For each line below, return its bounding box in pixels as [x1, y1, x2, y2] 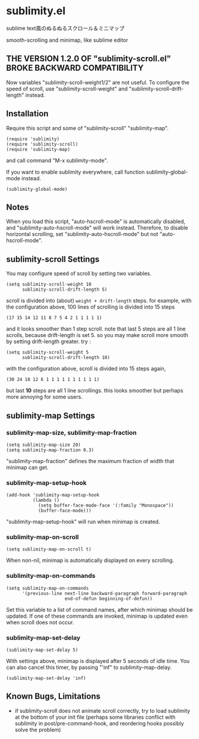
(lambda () [32, 498, 60, 504]
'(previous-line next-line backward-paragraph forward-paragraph [21, 590, 187, 596]
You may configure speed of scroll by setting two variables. [6, 270, 152, 277]
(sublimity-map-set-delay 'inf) [6, 675, 86, 681]
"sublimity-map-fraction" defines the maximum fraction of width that [6, 457, 175, 464]
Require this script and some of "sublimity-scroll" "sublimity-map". [6, 124, 169, 131]
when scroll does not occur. [6, 618, 74, 625]
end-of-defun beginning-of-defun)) [64, 596, 153, 602]
